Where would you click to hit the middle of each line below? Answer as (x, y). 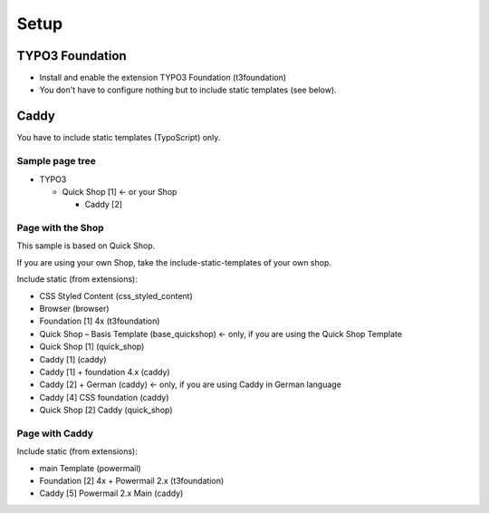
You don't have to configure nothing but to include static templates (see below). (188, 90)
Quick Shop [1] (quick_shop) (92, 347)
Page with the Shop (60, 228)
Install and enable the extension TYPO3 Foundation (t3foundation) (163, 78)
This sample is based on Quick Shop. (86, 246)
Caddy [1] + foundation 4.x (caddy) (105, 372)
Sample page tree (57, 161)
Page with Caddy (55, 433)
